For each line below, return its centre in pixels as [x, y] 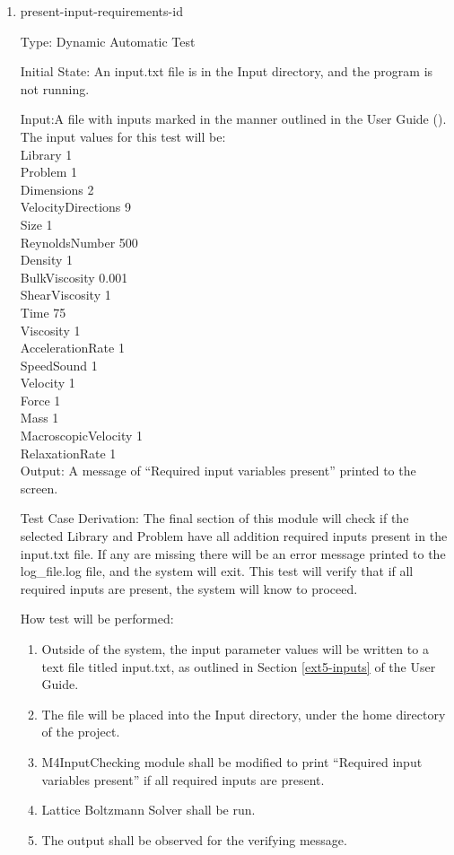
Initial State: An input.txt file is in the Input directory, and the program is [227, 71]
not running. [55, 88]
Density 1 [47, 260]
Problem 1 [49, 172]
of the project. [81, 732]
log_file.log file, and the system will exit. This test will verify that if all [217, 571]
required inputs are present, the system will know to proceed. [189, 588]
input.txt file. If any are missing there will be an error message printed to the [233, 553]
